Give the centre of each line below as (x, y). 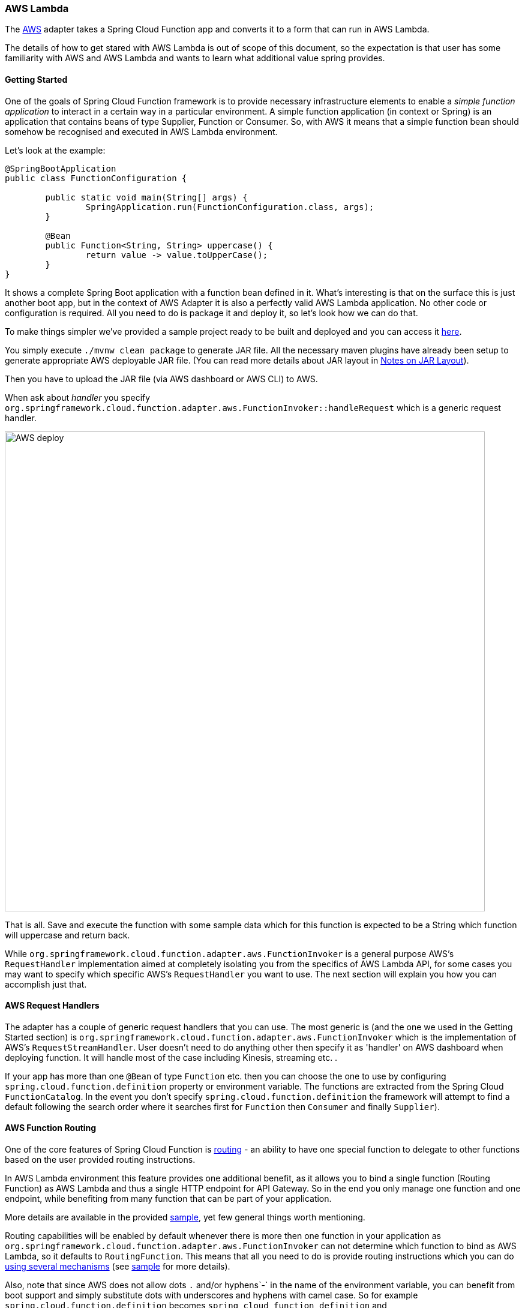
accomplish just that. (46, 984)
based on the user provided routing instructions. (100, 1160)
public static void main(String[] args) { (146, 197)
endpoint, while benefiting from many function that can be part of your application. (168, 1199)
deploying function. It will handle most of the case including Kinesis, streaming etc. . (171, 1057)
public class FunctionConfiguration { (96, 178)
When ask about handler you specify (78, 397)
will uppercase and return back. (67, 935)
